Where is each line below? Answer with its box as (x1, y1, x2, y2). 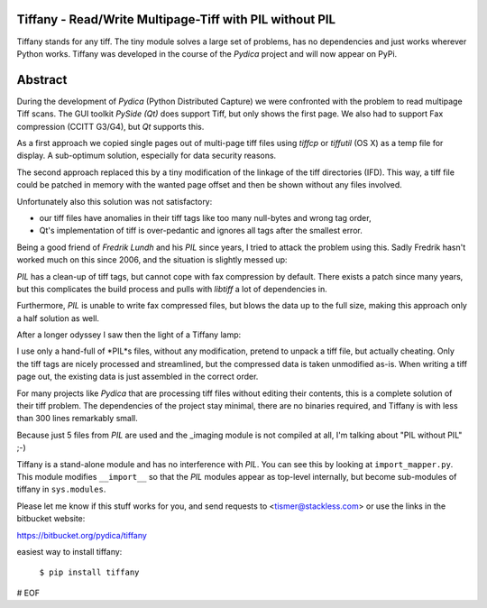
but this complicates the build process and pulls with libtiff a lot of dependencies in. (16, 283, 328, 294)
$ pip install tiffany (39, 567, 140, 577)
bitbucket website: (16, 513, 86, 524)
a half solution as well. (16, 312, 99, 324)
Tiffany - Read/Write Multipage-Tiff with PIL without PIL (16, 12, 336, 27)
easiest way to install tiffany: (16, 546, 123, 557)
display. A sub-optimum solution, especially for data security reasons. (16, 150, 277, 161)
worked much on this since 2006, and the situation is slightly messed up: (16, 254, 288, 265)
